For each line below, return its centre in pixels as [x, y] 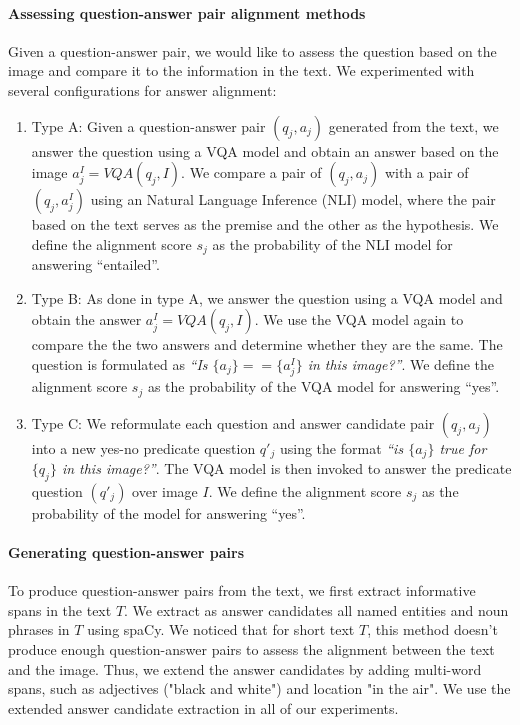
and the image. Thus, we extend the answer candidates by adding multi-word [245, 668]
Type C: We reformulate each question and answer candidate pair [233, 422]
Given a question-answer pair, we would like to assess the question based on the [252, 50]
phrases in [39, 629]
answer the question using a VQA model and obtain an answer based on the [265, 150]
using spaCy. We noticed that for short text [221, 629]
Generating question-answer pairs [126, 552]
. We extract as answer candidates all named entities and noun [316, 609]
